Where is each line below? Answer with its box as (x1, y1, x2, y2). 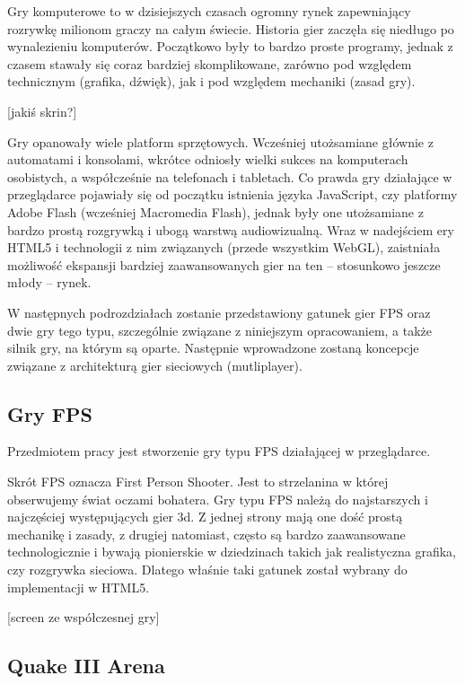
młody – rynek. (7, 273, 92, 292)
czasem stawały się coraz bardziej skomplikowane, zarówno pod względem (7, 54, 412, 73)
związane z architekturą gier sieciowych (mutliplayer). (7, 355, 303, 374)
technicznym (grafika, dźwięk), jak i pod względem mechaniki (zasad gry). (7, 72, 416, 91)
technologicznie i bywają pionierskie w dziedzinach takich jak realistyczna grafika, (7, 542, 456, 561)
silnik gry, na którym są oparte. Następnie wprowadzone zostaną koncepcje (7, 338, 419, 357)
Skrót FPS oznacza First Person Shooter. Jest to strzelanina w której (7, 472, 389, 491)
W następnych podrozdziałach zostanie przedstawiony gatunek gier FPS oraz (7, 303, 431, 321)
